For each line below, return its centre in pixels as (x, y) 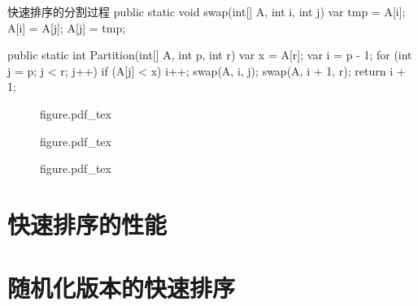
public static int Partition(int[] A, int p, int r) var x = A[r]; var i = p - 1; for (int (210, 55)
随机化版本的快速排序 (122, 288)
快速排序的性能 (87, 224)
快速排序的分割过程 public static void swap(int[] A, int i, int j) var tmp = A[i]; (207, 11)
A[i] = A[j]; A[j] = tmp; (67, 27)
